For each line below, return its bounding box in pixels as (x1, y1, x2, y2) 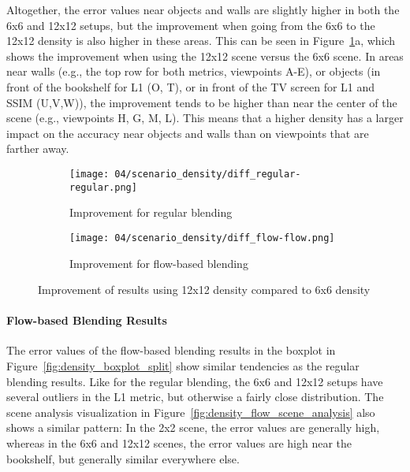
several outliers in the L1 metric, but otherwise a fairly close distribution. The (6, 388, 384, 405)
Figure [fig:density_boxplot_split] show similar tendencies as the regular (6, 358, 360, 374)
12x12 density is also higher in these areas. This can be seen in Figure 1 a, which (6, 32, 396, 49)
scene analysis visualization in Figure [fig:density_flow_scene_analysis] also (6, 403, 375, 420)
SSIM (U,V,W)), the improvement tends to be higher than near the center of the (6, 94, 397, 110)
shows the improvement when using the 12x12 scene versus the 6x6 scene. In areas (6, 47, 404, 64)
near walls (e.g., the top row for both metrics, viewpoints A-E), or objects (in (6, 63, 381, 80)
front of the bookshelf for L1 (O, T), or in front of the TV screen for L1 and (6, 78, 375, 95)
